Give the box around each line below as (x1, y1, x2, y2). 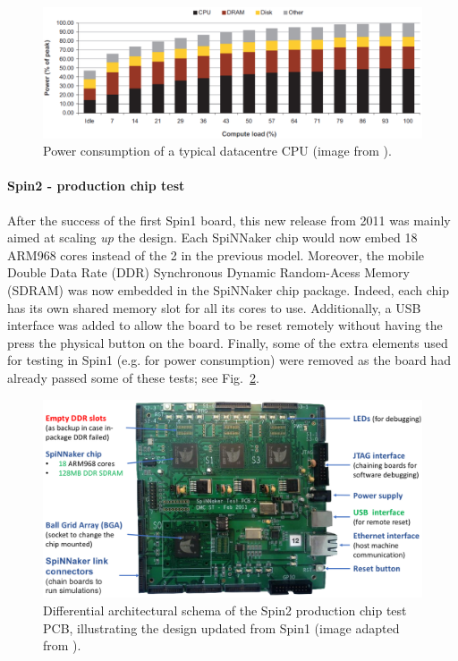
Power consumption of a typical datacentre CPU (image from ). (43, 141, 392, 160)
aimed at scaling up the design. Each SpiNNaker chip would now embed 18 (7, 228, 418, 247)
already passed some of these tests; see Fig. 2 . (7, 368, 259, 386)
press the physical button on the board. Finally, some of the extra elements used (7, 333, 448, 352)
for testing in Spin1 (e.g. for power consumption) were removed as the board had (7, 351, 451, 369)
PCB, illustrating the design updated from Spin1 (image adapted (43, 618, 400, 637)
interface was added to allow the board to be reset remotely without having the (7, 316, 443, 335)
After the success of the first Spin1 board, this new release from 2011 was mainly (7, 210, 451, 229)
